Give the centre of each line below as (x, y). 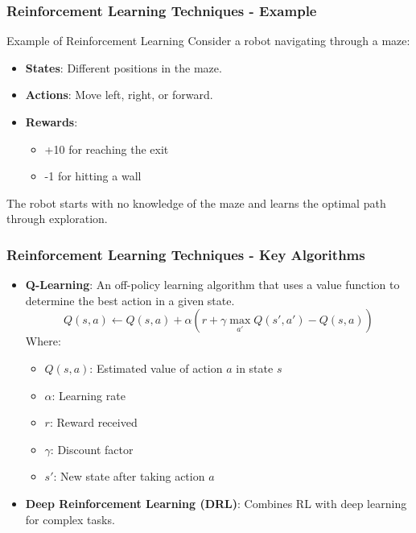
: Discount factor (92, 449)
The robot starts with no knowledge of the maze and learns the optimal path (196, 202)
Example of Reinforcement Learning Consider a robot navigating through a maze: (208, 41)
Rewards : (51, 122)
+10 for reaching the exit (107, 149)
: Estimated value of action (156, 368)
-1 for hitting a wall (93, 176)
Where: (43, 341)
